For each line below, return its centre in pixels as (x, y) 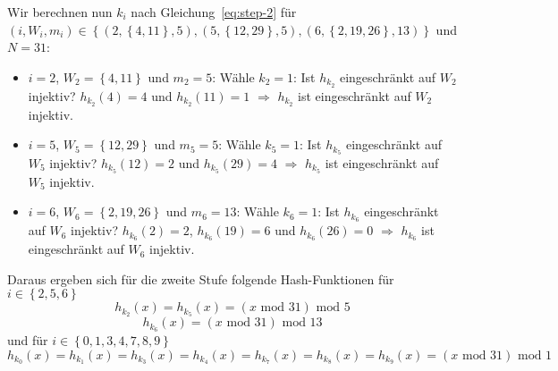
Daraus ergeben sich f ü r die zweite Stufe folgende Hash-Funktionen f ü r (201, 278)
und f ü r (28, 340)
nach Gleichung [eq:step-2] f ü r (214, 12)
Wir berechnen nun (60, 12)
